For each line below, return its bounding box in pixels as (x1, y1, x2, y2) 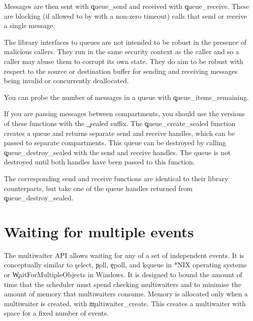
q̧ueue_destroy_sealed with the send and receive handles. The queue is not (4, 147, 231, 157)
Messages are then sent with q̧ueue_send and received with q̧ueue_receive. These (4, 1, 250, 11)
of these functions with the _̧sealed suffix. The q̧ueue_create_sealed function (4, 118, 236, 128)
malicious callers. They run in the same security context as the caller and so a (4, 46, 239, 57)
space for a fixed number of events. (4, 308, 109, 318)
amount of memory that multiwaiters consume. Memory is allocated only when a (4, 289, 248, 299)
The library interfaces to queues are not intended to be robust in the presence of (4, 36, 247, 47)
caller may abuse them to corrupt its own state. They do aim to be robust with (4, 56, 244, 66)
